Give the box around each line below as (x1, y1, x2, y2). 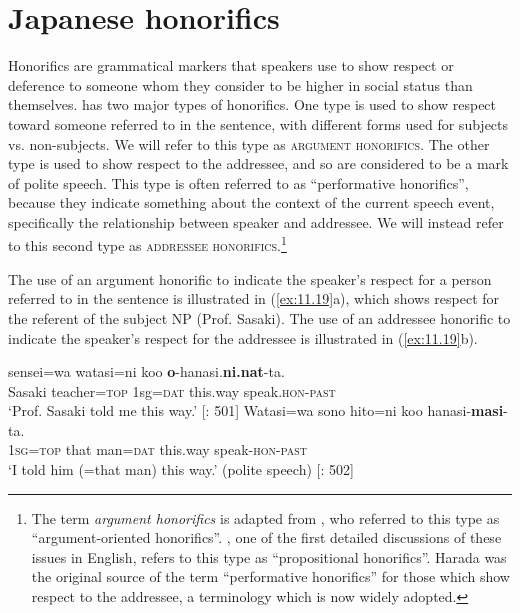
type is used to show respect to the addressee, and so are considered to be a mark (8, 153, 509, 174)
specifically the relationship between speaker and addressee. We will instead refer (8, 211, 504, 232)
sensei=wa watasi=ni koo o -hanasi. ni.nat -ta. (8, 361, 285, 382)
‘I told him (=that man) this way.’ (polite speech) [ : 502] (8, 459, 354, 480)
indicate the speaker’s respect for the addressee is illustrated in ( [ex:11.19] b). (8, 327, 478, 348)
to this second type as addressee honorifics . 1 (8, 232, 287, 256)
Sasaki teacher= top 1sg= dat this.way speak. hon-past (8, 380, 336, 401)
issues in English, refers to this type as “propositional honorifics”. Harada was (31, 546, 507, 567)
